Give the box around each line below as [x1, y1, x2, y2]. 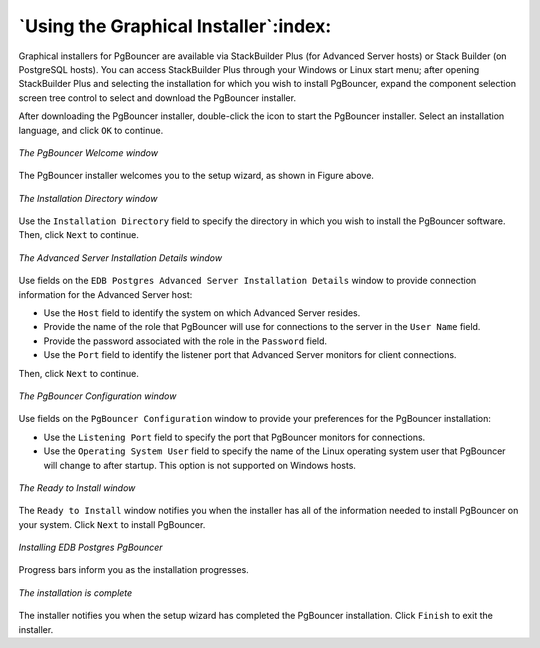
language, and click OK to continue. [18, 124, 164, 136]
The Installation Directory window [18, 192, 158, 204]
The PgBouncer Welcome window [18, 146, 159, 159]
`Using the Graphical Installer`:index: [18, 15, 332, 37]
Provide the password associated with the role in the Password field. [43, 335, 328, 347]
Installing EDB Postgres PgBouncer [18, 541, 164, 554]
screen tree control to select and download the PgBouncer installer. [18, 91, 297, 104]
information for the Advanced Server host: [18, 288, 193, 300]
